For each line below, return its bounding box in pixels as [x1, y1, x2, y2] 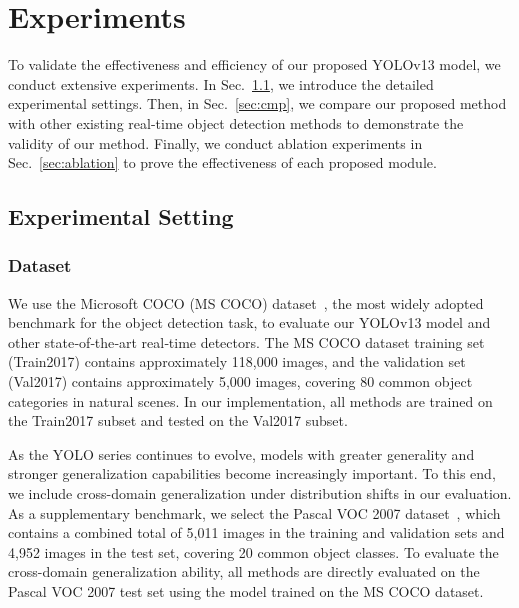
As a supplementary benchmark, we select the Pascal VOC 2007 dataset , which [8, 502, 501, 523]
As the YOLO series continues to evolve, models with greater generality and [8, 443, 475, 464]
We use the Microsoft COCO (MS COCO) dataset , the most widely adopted [8, 292, 484, 313]
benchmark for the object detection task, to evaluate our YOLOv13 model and [8, 312, 491, 333]
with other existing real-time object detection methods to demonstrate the [8, 112, 464, 133]
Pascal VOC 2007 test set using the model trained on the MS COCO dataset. [8, 581, 484, 601]
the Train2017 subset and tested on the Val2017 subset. [8, 410, 348, 431]
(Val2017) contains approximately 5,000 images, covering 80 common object [8, 371, 473, 392]
